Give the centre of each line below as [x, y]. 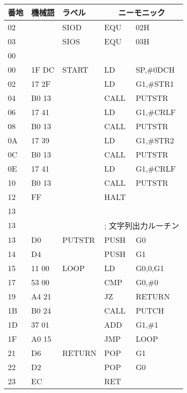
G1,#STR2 [155, 140]
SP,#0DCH [155, 69]
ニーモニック [141, 12]
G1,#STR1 [155, 83]
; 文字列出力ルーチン [142, 225]
